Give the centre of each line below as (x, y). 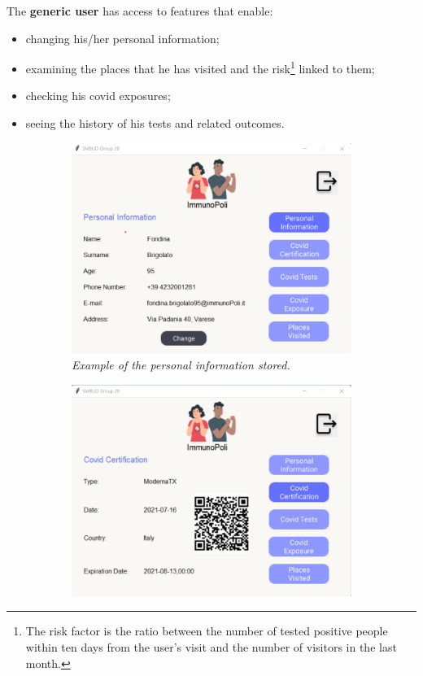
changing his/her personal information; (122, 38)
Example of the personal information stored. (181, 365)
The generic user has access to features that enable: (140, 11)
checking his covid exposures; (98, 96)
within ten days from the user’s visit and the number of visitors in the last (211, 646)
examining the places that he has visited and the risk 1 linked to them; (200, 67)
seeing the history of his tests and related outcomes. (155, 123)
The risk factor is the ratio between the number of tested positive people (207, 631)
